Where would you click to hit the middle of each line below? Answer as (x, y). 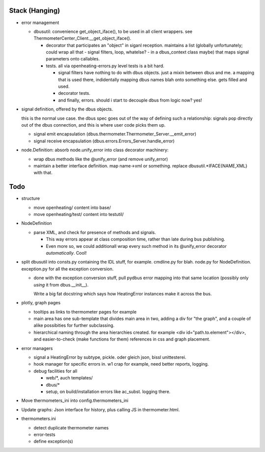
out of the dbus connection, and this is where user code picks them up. (93, 125)
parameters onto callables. (73, 59)
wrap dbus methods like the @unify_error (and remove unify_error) (101, 159)
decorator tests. (74, 93)
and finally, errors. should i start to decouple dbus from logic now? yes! (130, 100)
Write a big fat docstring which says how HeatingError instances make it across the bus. (123, 293)
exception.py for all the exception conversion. (67, 269)
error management (40, 23)
